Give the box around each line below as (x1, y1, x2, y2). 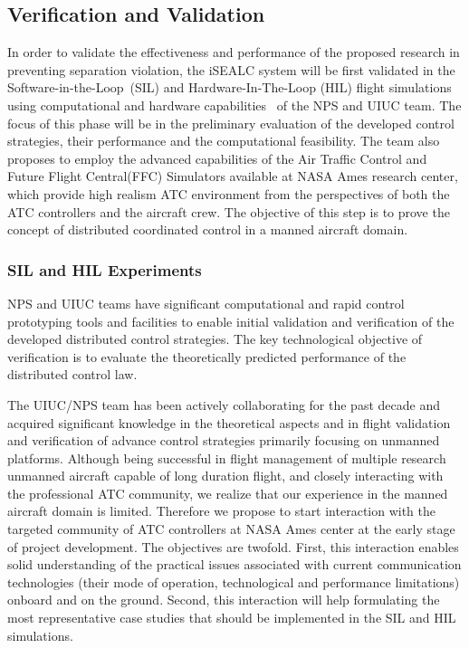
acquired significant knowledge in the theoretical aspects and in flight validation (7, 413, 451, 432)
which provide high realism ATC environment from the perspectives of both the (7, 184, 450, 203)
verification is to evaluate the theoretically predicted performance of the (7, 347, 407, 366)
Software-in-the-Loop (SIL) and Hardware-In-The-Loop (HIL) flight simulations (7, 78, 452, 97)
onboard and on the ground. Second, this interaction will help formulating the (7, 590, 440, 609)
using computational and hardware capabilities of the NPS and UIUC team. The (7, 95, 462, 114)
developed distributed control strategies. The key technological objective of (7, 329, 423, 348)
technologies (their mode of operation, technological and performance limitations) (7, 572, 460, 591)
